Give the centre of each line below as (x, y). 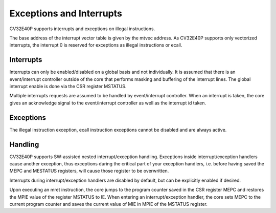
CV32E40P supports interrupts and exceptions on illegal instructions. (82, 29)
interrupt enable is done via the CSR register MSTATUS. (68, 87)
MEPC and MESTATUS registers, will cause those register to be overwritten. (89, 171)
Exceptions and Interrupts (66, 13)
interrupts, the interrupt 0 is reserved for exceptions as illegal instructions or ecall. (96, 45)
